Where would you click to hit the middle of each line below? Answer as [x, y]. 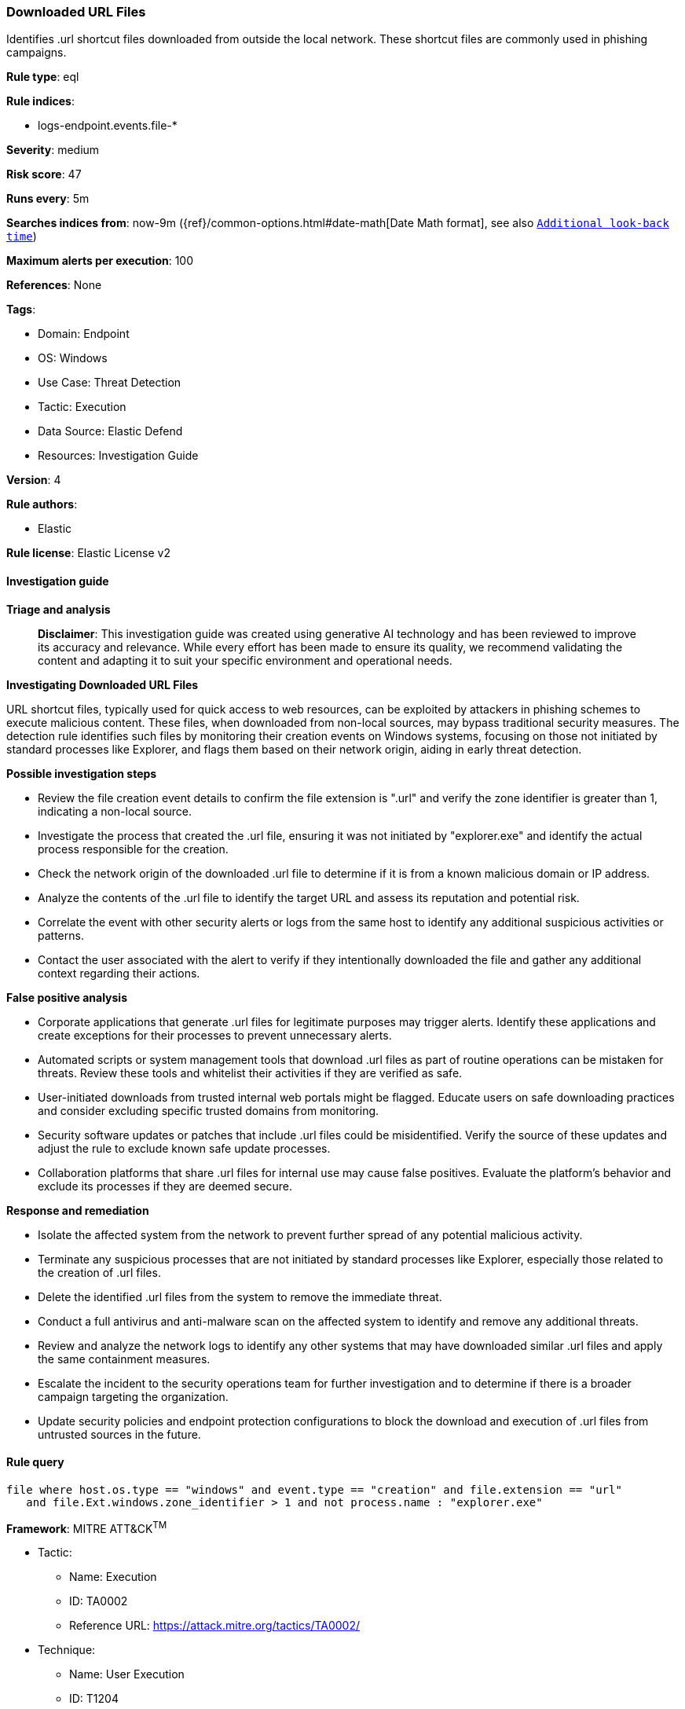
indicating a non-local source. [115, 811]
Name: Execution [113, 1577]
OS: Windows [73, 358]
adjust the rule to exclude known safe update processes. [184, 1148]
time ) [22, 237]
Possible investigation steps [82, 773]
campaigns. [37, 53]
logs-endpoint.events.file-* [108, 126]
